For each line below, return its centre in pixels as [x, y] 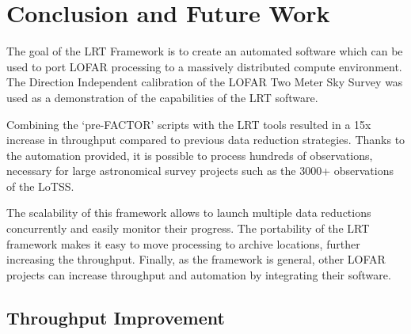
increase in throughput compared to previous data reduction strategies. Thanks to [206, 140]
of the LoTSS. [40, 186]
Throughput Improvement [116, 317]
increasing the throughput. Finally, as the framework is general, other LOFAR [196, 259]
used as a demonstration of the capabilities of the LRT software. [162, 97]
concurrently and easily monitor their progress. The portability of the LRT [188, 228]
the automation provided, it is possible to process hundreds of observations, [190, 155]
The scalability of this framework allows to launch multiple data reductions [189, 213]
